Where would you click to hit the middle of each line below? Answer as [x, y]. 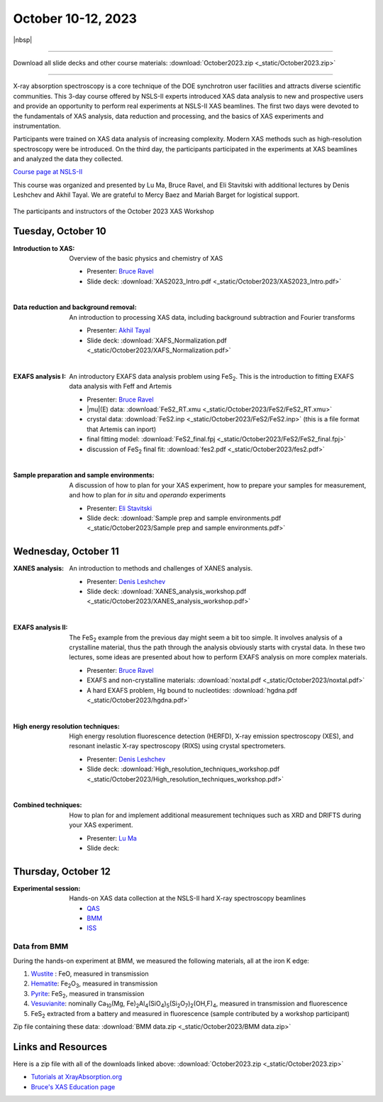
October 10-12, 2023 [75, 18]
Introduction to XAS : [44, 248]
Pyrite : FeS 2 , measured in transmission [88, 994]
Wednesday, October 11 [66, 552]
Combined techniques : [48, 805]
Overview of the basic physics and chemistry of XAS [146, 258]
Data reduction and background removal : [75, 307]
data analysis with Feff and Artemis [121, 387]
